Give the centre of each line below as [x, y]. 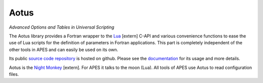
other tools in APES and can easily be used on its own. [64, 50]
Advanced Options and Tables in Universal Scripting [62, 27]
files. [14, 74]
